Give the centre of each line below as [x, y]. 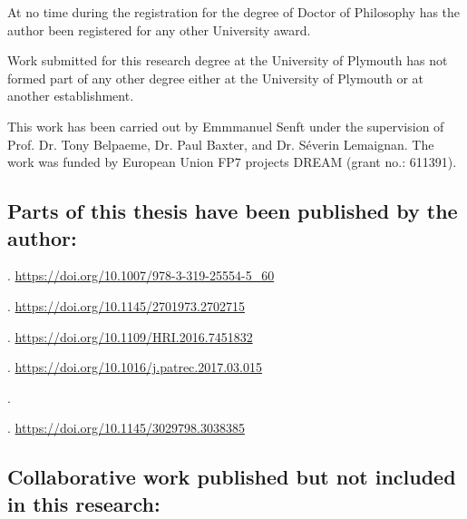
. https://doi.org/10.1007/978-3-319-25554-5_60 [141, 275]
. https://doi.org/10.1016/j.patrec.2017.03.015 [135, 367]
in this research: [84, 503]
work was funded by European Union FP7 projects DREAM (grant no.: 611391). [232, 162]
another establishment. [71, 96]
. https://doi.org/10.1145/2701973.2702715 [126, 305]
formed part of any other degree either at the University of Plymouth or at [216, 78]
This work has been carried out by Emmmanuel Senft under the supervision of [226, 126]
